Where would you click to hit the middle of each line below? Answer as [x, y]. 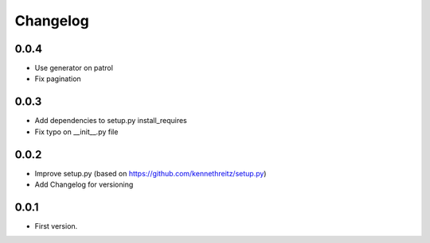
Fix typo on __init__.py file [76, 132]
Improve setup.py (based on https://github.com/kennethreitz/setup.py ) [150, 173]
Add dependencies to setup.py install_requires [111, 121]
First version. [56, 226]
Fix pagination [58, 79]
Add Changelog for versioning [84, 185]
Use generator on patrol [74, 68]
